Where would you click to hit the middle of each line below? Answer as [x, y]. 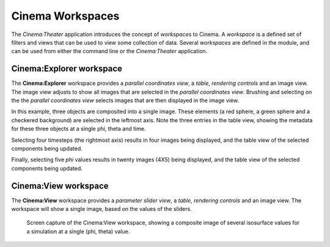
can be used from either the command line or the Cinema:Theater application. [109, 51]
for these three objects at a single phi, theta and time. [79, 129]
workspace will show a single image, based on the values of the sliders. [101, 209]
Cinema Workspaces [65, 16]
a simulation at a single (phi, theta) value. [78, 231]
